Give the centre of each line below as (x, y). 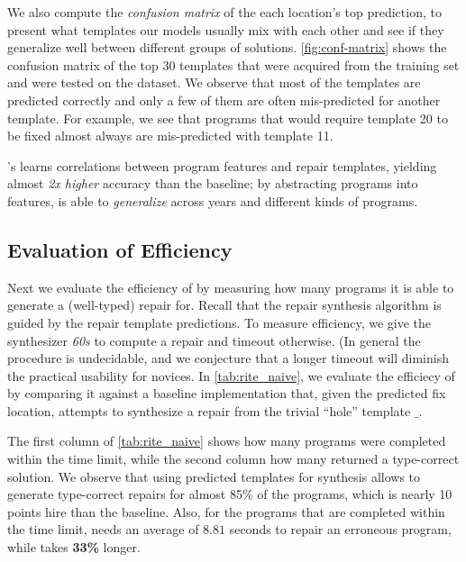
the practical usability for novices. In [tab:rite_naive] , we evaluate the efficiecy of (231, 375)
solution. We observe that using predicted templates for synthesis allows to (214, 476)
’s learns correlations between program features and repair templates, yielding (222, 165)
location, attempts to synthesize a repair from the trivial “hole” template (209, 410)
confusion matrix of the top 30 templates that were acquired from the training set (233, 64)
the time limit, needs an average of (103, 529)
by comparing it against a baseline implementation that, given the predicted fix (227, 393)
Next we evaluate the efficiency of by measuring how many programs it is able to (231, 287)
